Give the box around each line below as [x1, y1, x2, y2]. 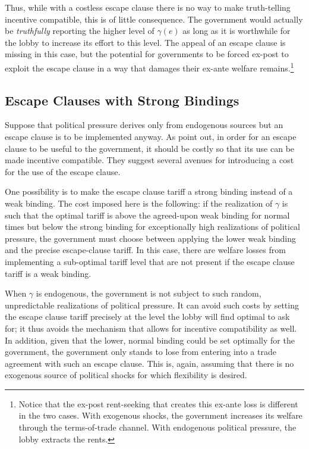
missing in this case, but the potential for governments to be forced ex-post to [5, 48, 289, 60]
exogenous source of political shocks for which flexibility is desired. [5, 369, 247, 381]
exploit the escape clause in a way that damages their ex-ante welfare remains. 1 [5, 60, 294, 74]
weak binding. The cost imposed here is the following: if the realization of [5, 197, 273, 209]
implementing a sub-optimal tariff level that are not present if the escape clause [5, 255, 295, 267]
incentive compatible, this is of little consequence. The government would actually [5, 13, 303, 25]
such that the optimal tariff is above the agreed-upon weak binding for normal [5, 208, 290, 221]
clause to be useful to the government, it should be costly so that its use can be [5, 142, 295, 154]
